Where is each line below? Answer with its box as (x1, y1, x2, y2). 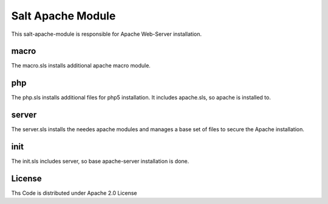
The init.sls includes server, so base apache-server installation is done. (11, 158, 190, 165)
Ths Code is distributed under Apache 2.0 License (11, 189, 137, 197)
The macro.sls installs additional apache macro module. (11, 62, 151, 69)
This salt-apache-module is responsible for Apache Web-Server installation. (11, 30, 202, 38)
